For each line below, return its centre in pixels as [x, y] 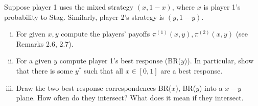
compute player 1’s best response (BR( [120, 61]
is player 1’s [222, 7]
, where [183, 7]
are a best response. [192, 70]
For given [31, 34]
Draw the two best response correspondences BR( [94, 87]
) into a [211, 87]
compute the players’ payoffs [105, 34]
